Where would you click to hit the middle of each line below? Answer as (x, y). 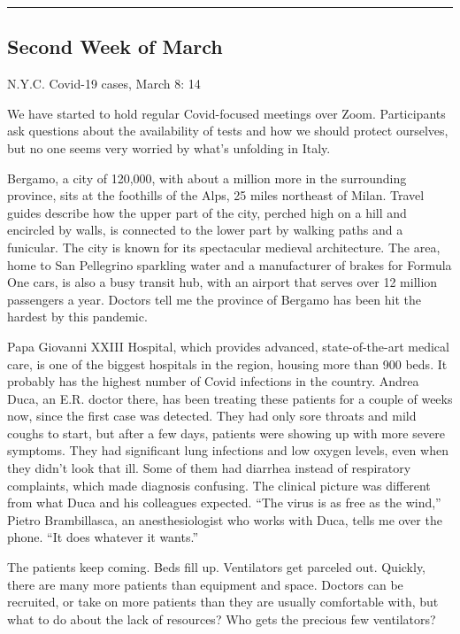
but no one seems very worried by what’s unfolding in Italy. (169, 147)
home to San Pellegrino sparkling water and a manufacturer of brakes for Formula (230, 264)
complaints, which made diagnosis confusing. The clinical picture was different (219, 485)
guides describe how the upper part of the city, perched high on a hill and (207, 212)
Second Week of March (115, 46)
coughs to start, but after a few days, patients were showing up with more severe (226, 433)
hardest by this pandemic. (77, 317)
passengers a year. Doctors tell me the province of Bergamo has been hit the (214, 299)
